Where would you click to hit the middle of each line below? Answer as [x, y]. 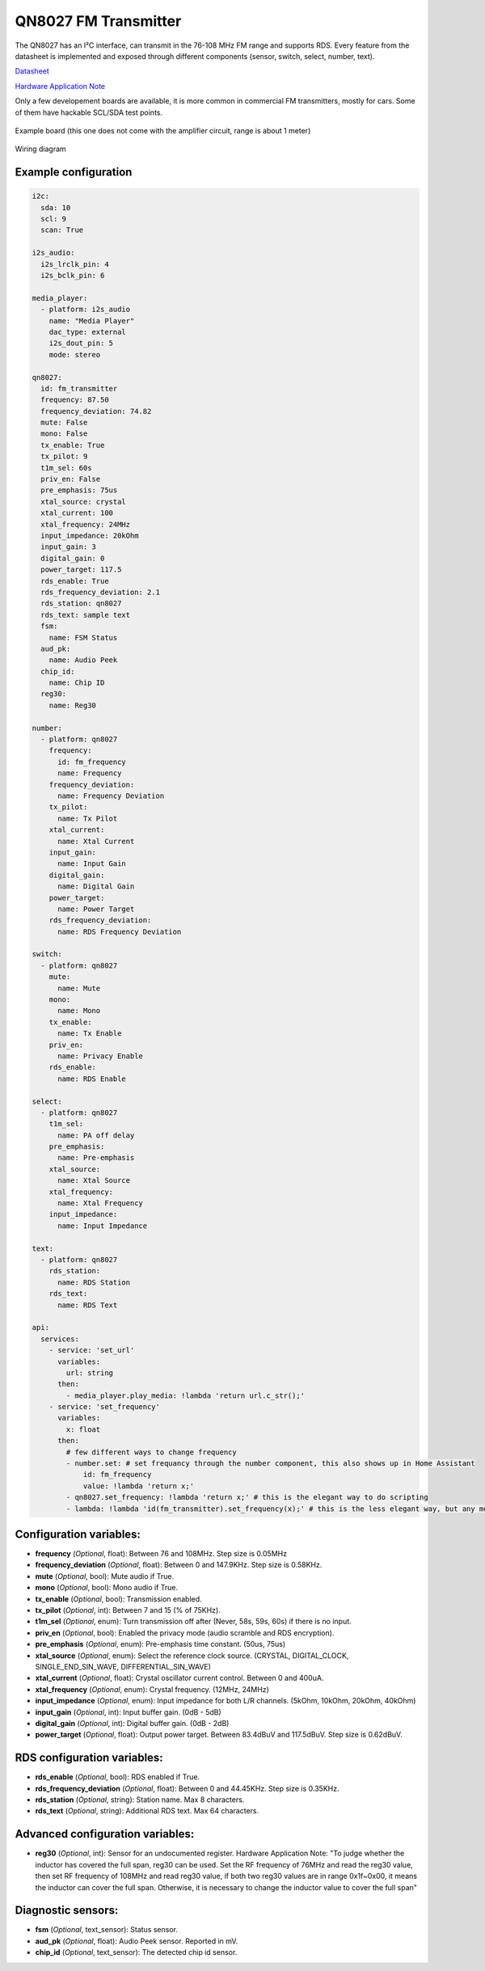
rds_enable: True [75, 581]
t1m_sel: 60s [66, 468]
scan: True [62, 230]
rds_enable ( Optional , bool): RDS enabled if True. [118, 1777]
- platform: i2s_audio [86, 310]
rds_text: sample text [86, 615]
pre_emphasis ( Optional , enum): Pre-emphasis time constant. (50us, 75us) [160, 1644]
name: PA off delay [96, 1135]
